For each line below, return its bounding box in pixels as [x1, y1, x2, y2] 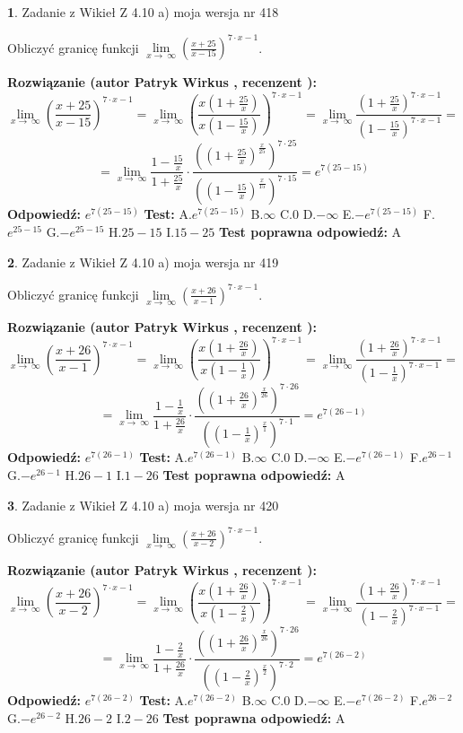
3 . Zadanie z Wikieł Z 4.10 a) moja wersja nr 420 [7, 495, 279, 514]
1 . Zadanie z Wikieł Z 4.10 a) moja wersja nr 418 [7, 3, 279, 21]
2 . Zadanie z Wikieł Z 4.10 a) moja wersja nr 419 [7, 252, 279, 271]
